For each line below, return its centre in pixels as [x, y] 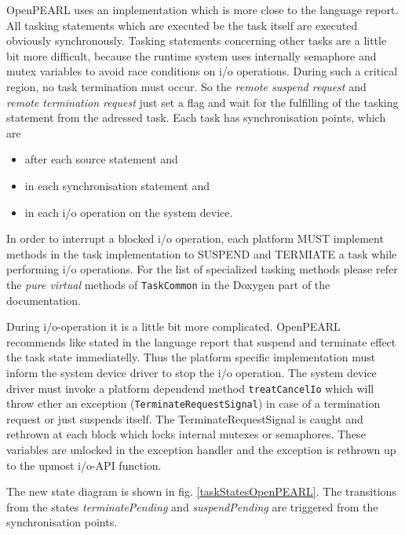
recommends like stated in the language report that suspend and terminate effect [201, 341]
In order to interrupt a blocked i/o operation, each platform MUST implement [195, 238]
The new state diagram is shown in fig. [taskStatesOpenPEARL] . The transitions [201, 491]
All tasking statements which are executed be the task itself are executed [182, 25]
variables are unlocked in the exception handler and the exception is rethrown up [201, 450]
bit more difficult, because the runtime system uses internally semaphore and [192, 55]
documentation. [44, 300]
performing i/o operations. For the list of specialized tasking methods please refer [202, 269]
